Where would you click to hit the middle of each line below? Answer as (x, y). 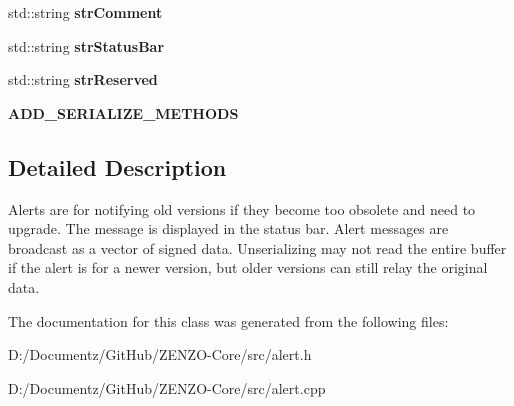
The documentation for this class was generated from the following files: (228, 320)
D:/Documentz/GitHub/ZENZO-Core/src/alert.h (160, 354)
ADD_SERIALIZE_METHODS (123, 112)
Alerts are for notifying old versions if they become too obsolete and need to (242, 208)
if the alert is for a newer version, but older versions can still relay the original (248, 267)
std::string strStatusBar (86, 45)
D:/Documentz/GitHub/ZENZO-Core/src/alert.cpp (167, 387)
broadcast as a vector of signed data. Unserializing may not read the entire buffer (257, 247)
